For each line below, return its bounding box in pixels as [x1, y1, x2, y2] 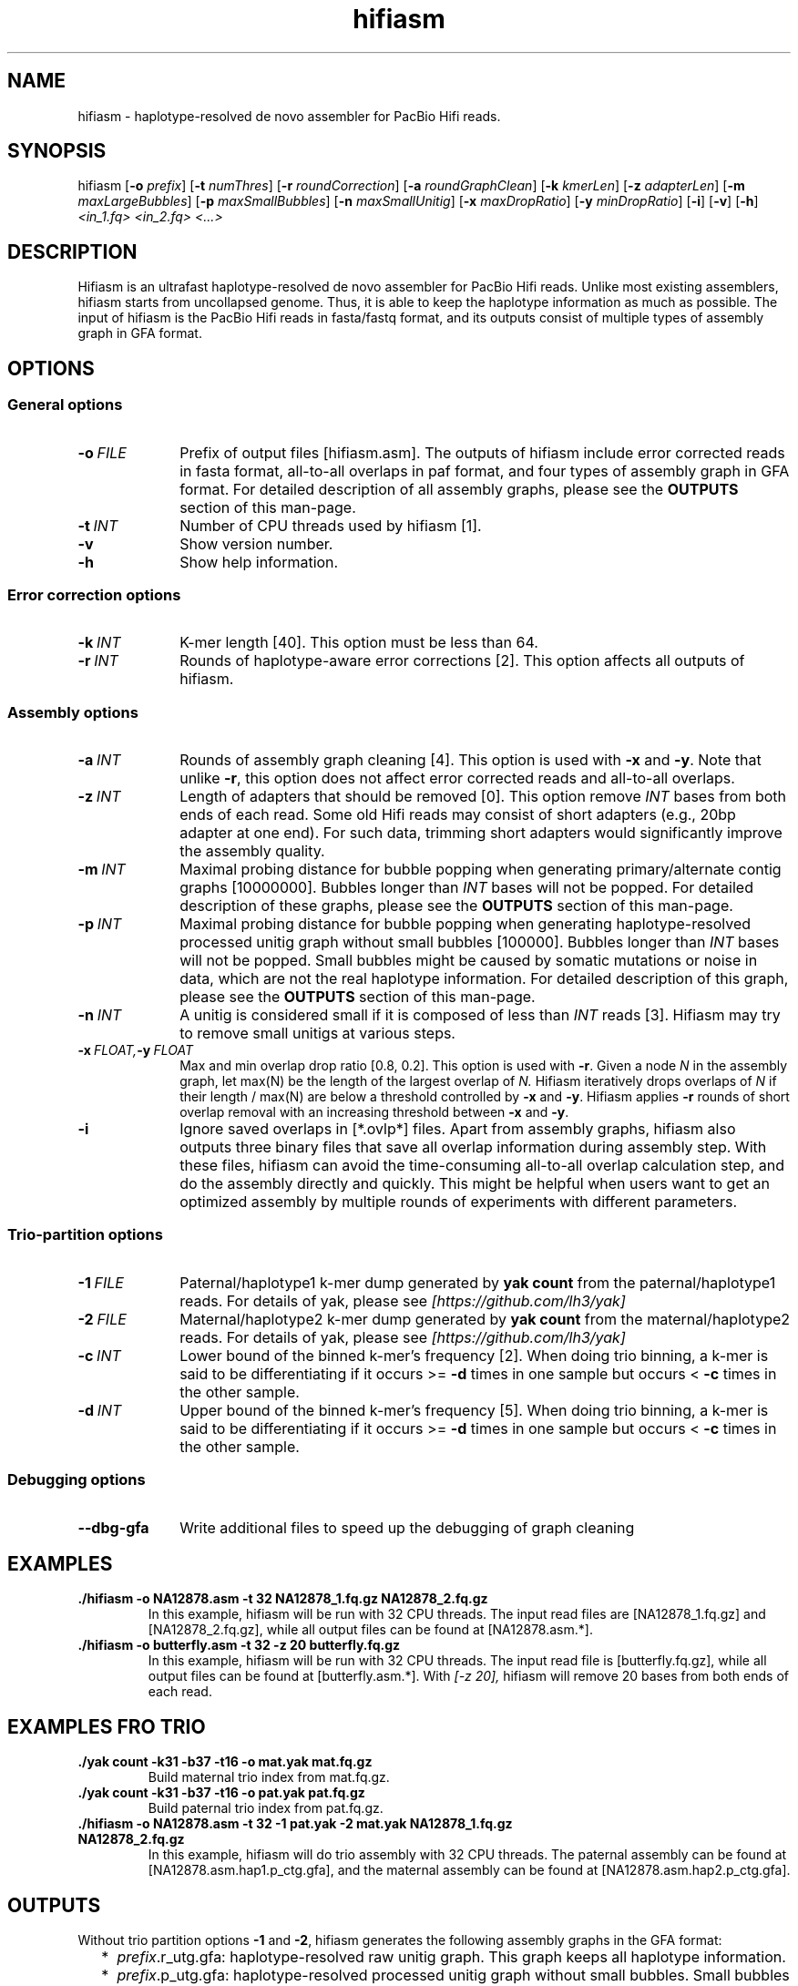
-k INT [77, 633, 121, 652]
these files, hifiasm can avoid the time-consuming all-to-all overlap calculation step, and [179, 1156, 784, 1174]
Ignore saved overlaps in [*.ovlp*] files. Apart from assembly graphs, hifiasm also [179, 1120, 736, 1138]
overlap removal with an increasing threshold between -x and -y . [179, 1104, 569, 1120]
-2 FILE [77, 1309, 127, 1328]
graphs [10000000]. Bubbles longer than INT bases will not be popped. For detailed [179, 878, 753, 896]
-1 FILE [77, 1273, 124, 1292]
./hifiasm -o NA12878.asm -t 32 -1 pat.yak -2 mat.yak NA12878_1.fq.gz [77, 1816, 513, 1832]
